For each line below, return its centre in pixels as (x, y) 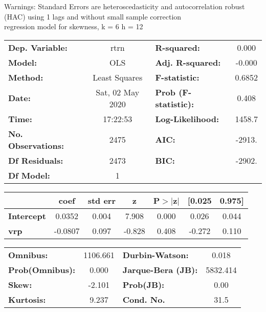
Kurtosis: (27, 299)
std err (102, 200)
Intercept (27, 216)
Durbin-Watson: (156, 255)
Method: (26, 77)
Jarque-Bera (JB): (160, 269)
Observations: (36, 145)
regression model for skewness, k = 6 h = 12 (74, 26)
